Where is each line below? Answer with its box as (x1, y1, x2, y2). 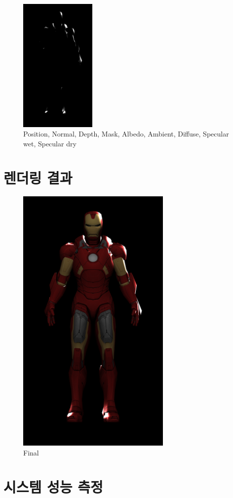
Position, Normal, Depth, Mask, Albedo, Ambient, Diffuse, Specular (23, 129, 229, 139)
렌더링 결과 (3, 167, 73, 187)
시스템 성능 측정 (3, 476, 103, 497)
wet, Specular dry (23, 138, 77, 148)
